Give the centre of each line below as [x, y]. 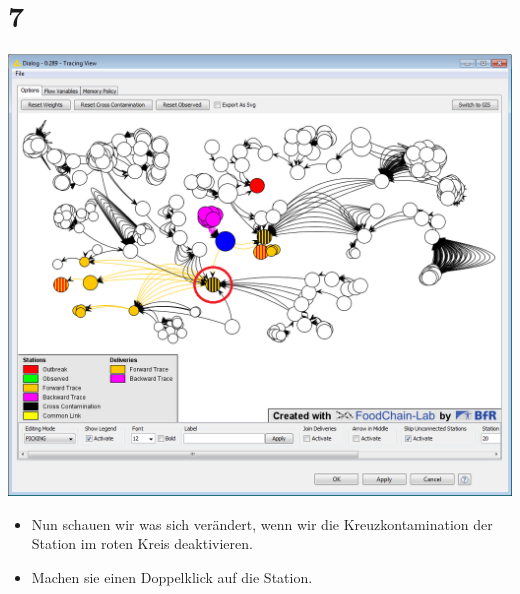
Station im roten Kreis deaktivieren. [142, 543]
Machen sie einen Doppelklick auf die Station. [172, 576]
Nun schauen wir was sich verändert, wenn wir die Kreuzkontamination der [262, 523]
